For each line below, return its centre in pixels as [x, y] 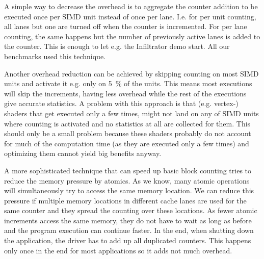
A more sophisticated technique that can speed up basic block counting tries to [128, 170]
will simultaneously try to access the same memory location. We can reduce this [129, 190]
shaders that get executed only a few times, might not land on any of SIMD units [131, 113]
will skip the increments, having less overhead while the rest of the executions [125, 93]
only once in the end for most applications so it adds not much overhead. [118, 250]
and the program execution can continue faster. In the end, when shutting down [129, 230]
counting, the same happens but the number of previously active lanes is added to [132, 36]
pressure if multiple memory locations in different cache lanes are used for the [125, 200]
